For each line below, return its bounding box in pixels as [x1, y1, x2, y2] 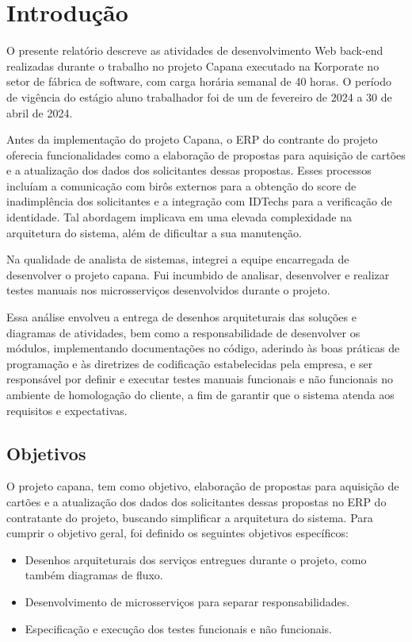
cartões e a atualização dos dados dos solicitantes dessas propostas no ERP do [6, 493, 387, 509]
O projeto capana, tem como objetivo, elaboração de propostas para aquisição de [6, 478, 399, 494]
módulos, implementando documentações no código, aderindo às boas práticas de [6, 340, 400, 356]
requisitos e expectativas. [6, 402, 128, 418]
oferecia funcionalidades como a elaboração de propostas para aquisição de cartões [6, 146, 406, 163]
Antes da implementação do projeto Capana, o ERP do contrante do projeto [6, 131, 378, 148]
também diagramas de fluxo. [25, 567, 163, 583]
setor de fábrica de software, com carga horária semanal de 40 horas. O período [6, 73, 391, 90]
